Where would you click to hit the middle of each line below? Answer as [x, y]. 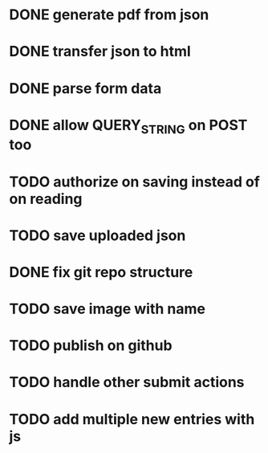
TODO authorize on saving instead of [134, 182]
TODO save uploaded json [97, 235]
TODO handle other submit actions [127, 382]
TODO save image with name [107, 309]
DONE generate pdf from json [109, 15]
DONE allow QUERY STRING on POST [128, 127]
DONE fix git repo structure [101, 272]
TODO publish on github [91, 346]
